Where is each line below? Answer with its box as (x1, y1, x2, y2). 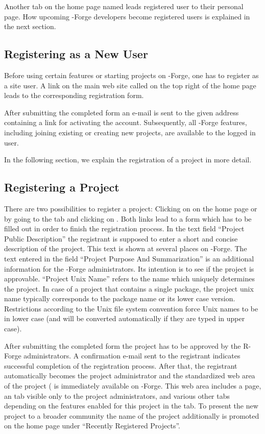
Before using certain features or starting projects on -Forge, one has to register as (4, 69, 259, 80)
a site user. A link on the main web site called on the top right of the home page (4, 80, 256, 90)
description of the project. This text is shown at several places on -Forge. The (4, 243, 247, 254)
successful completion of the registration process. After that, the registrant (4, 360, 237, 371)
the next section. (4, 21, 56, 32)
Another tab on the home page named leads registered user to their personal (4, 1, 244, 11)
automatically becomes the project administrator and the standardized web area (4, 370, 255, 381)
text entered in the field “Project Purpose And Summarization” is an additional (4, 253, 254, 263)
